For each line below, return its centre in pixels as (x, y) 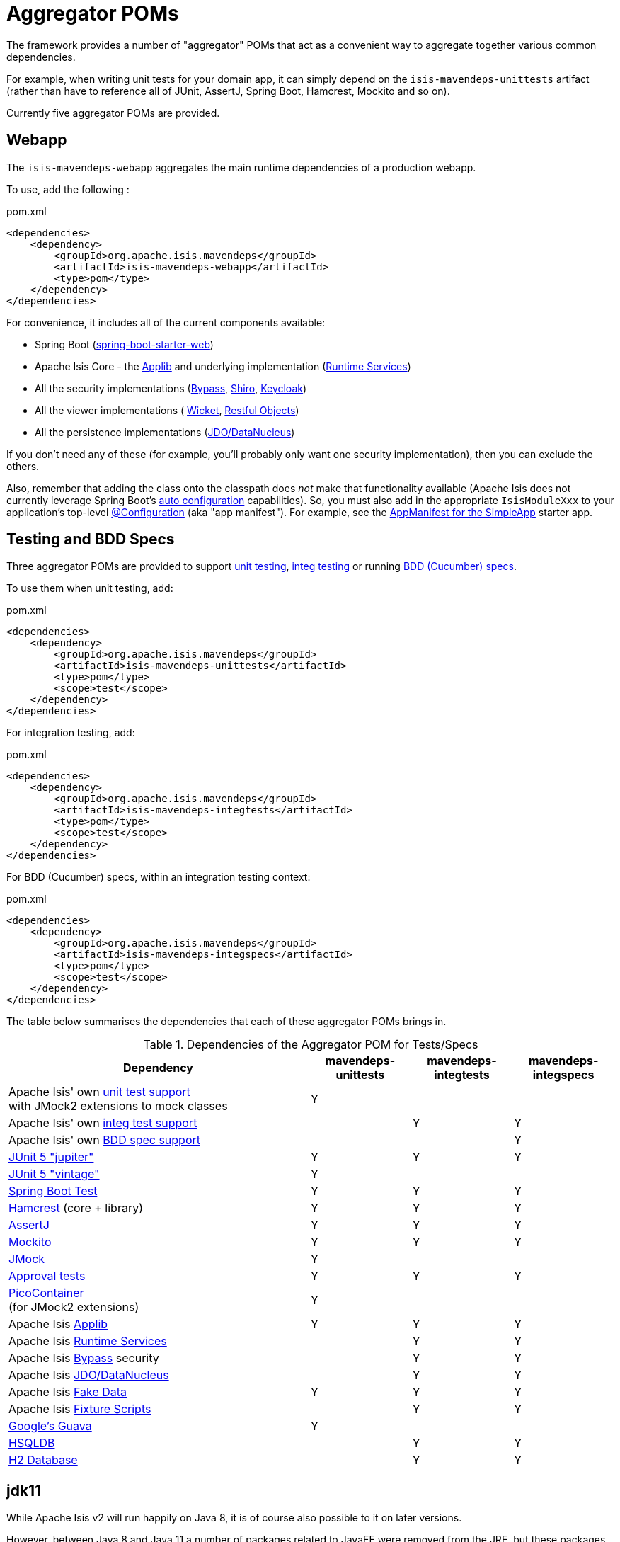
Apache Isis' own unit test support (99, 1092)
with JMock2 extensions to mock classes (118, 1106)
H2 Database (43, 1460)
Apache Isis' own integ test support (103, 1123)
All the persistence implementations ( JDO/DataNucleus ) (165, 432)
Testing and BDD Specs (91, 539)
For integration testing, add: (71, 733)
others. (23, 466)
